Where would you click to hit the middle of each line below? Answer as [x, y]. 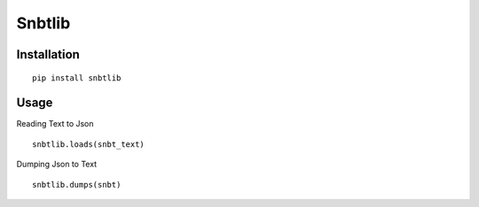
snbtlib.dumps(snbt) [77, 184]
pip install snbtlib [77, 78]
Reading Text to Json [55, 124]
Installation [48, 54]
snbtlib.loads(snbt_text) [89, 144]
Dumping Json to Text [57, 165]
